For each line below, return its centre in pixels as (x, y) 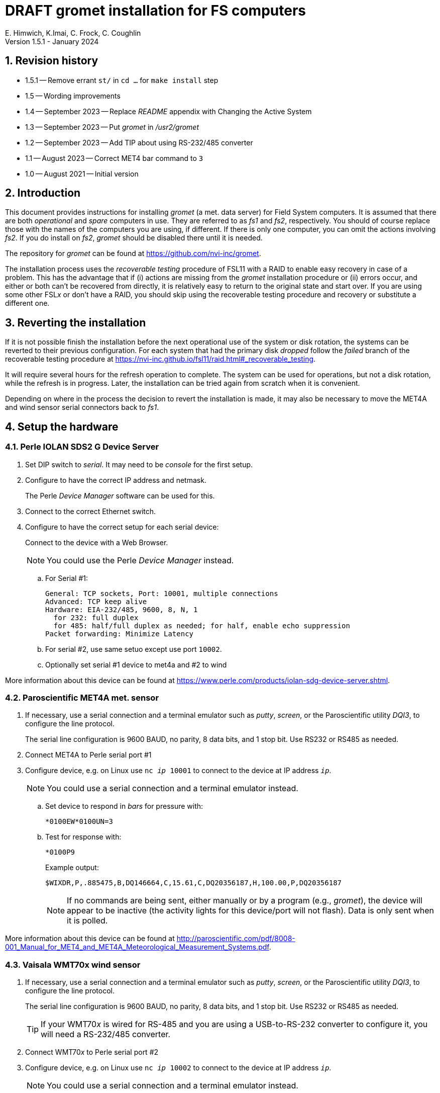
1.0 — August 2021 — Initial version (82, 174)
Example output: (72, 868)
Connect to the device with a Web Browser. (97, 542)
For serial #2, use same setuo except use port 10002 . (134, 649)
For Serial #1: (67, 578)
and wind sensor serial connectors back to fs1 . (82, 407)
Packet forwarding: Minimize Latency (120, 634)
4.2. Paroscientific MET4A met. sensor (82, 697)
